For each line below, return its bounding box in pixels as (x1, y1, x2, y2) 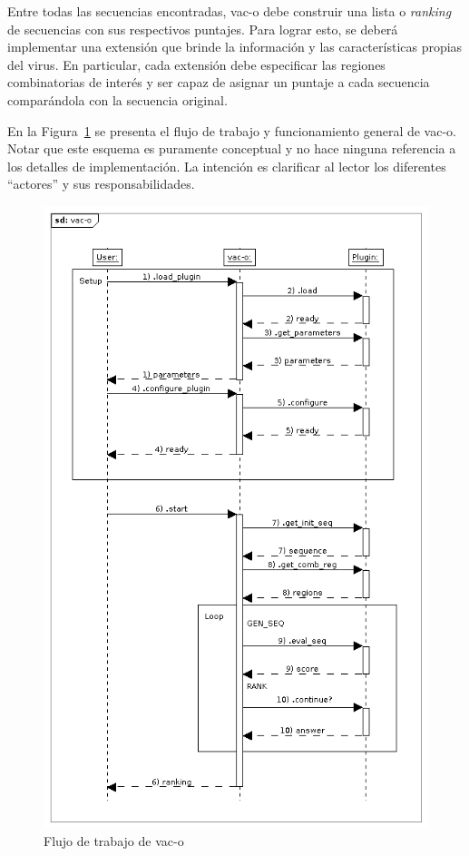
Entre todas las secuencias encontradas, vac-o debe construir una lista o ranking (7, 2, 452, 20)
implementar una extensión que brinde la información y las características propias (7, 37, 463, 56)
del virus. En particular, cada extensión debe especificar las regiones (7, 54, 386, 74)
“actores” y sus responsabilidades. (7, 174, 195, 193)
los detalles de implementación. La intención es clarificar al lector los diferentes (7, 156, 446, 175)
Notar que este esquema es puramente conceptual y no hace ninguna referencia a (7, 139, 456, 158)
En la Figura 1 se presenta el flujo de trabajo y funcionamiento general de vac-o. (7, 121, 456, 140)
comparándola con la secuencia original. (7, 90, 228, 109)
